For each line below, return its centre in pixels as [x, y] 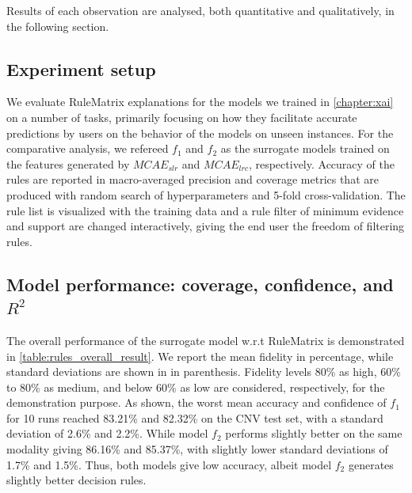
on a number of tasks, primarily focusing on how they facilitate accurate [182, 117]
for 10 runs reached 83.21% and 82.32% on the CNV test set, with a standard [195, 417]
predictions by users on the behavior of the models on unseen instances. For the [200, 133]
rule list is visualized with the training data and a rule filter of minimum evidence [205, 210]
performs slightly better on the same [314, 433]
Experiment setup [81, 68]
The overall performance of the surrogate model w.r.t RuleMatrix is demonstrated [206, 340]
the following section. [58, 26]
